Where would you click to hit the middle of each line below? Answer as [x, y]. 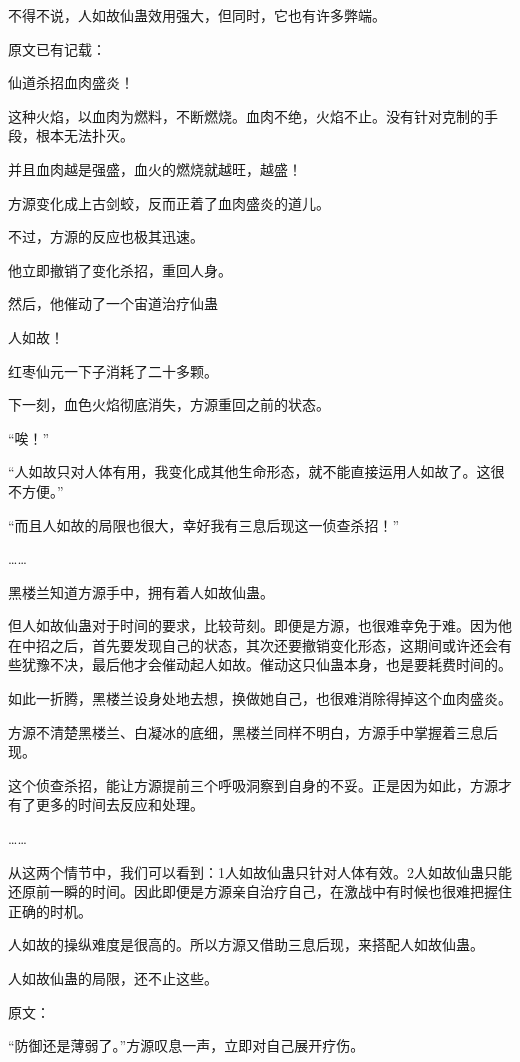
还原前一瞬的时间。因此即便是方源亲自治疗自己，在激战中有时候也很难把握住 [260, 891]
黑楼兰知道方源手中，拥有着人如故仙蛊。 [141, 591]
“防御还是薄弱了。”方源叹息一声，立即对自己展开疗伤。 [186, 1045]
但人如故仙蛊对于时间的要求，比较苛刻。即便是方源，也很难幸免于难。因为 [253, 625]
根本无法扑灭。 [84, 135]
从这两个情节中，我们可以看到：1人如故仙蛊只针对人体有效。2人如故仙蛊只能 [260, 871]
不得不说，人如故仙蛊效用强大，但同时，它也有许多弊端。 [197, 15]
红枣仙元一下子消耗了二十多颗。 [113, 370]
